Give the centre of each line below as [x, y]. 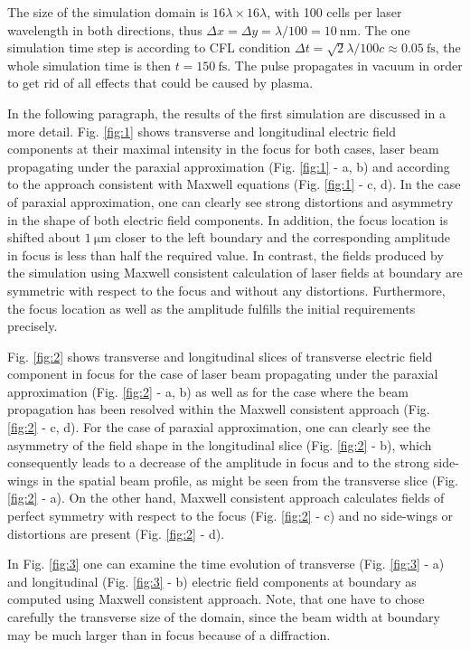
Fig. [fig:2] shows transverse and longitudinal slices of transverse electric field [220, 356]
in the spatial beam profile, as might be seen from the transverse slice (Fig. [250, 480]
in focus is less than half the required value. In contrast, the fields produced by [226, 254]
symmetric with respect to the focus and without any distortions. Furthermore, [226, 290]
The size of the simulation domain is [108, 12]
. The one [384, 29]
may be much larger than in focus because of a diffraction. [169, 634]
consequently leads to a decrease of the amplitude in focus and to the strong [219, 462]
